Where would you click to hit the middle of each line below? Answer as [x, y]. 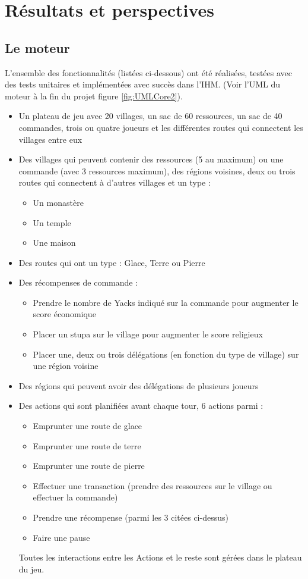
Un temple [52, 222]
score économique [64, 314]
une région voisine [66, 366]
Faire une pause [61, 537]
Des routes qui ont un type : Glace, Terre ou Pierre [112, 262]
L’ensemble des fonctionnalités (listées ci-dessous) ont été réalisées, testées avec [149, 72]
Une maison [54, 242]
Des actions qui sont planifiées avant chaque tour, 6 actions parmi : [141, 406]
